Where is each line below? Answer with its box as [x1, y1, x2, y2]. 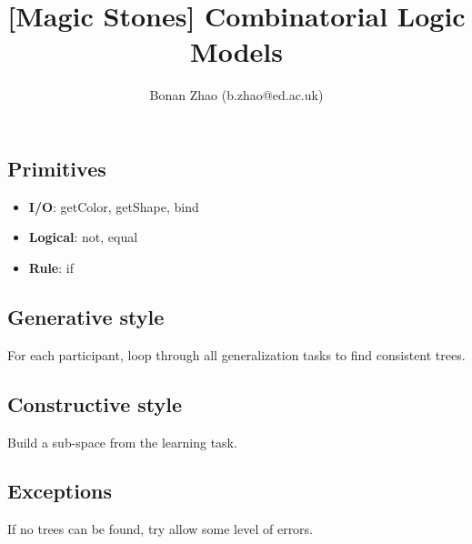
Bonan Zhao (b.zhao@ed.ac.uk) [149, 86, 324, 105]
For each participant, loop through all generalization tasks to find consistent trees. [7, 345, 466, 364]
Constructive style [7, 389, 183, 418]
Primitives [7, 154, 106, 182]
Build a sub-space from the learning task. [7, 432, 237, 451]
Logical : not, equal [28, 227, 138, 247]
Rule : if [28, 257, 74, 277]
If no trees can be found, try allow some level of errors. [7, 519, 314, 539]
